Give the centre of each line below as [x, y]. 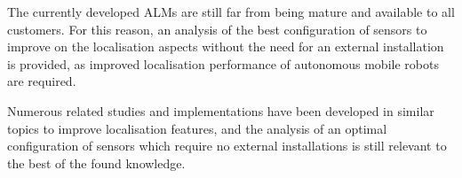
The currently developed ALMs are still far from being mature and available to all [231, 12]
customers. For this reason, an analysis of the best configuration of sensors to [217, 29]
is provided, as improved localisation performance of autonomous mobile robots [223, 63]
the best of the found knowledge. [96, 163]
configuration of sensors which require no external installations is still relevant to [227, 146]
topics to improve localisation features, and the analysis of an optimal [197, 128]
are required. [42, 81]
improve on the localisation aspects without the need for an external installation [226, 46]
